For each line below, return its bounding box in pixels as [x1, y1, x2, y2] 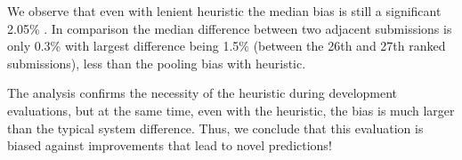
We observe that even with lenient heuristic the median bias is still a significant [7, 2, 442, 20]
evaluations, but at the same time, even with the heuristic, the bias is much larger [7, 100, 455, 119]
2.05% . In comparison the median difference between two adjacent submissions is [7, 19, 452, 37]
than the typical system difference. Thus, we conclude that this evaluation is [7, 118, 424, 137]
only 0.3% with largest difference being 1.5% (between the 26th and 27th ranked [7, 36, 446, 55]
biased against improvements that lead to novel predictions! [7, 136, 332, 155]
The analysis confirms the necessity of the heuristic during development [7, 84, 398, 102]
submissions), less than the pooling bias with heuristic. [7, 53, 306, 72]
